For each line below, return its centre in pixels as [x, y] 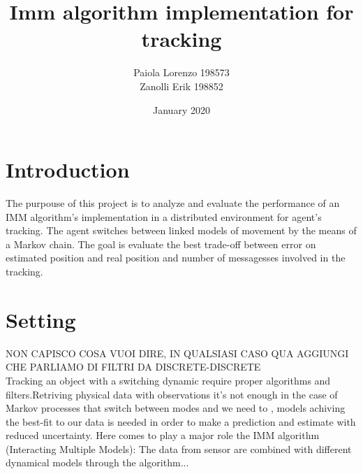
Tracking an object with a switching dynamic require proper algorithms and [168, 380]
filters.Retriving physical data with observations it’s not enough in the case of [172, 394]
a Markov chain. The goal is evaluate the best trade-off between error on [161, 244]
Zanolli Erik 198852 [181, 86]
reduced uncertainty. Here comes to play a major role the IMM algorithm [163, 435]
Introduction [68, 170]
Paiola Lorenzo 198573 [181, 72]
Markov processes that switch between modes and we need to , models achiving [176, 408]
